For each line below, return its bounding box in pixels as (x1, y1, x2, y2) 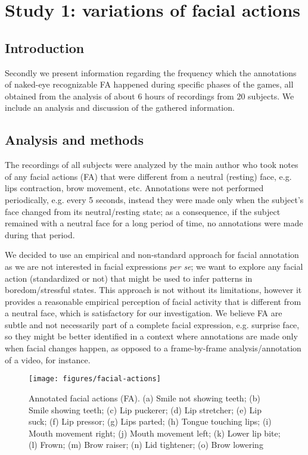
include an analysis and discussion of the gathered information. (5, 101, 235, 114)
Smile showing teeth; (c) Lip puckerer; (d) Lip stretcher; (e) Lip (29, 403, 262, 416)
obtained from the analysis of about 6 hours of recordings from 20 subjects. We (5, 89, 294, 102)
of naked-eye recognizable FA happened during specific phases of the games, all (5, 78, 294, 91)
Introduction (5, 38, 85, 57)
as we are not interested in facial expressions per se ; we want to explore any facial (5, 260, 303, 272)
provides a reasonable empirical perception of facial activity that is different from (5, 295, 301, 307)
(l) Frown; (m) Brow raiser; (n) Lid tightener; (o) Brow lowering (29, 438, 263, 451)
